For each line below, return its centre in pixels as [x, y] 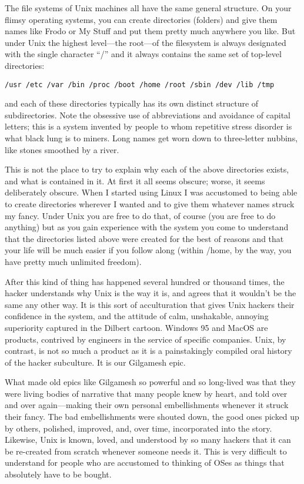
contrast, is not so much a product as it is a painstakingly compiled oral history [148, 351]
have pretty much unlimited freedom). [73, 261]
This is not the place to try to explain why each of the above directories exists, [147, 169]
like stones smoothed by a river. [62, 149]
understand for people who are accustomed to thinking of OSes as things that [145, 463]
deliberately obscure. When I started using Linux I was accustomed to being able [151, 192]
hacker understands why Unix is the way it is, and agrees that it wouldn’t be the [151, 293]
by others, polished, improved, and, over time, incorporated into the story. [138, 428]
